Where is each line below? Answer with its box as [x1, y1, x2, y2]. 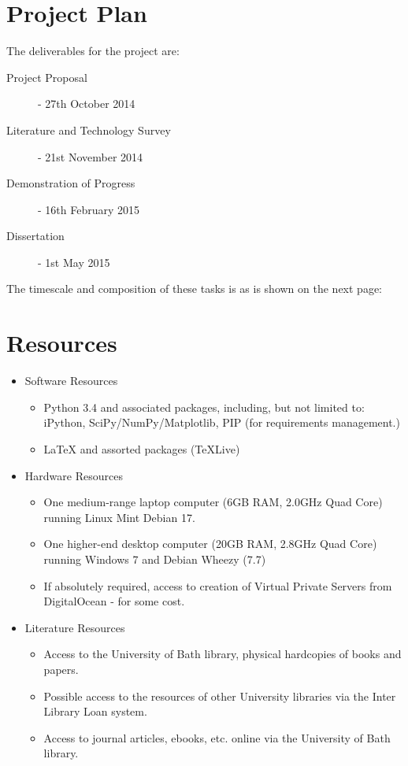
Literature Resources [24, 619, 125, 635]
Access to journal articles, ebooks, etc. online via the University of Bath [43, 729, 391, 746]
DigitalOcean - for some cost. [43, 593, 185, 609]
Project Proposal [6, 68, 87, 85]
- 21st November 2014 [38, 148, 143, 165]
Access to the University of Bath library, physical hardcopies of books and [43, 646, 402, 662]
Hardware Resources [24, 467, 123, 483]
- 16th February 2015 [38, 201, 140, 217]
